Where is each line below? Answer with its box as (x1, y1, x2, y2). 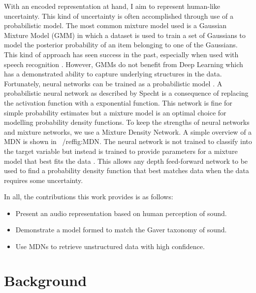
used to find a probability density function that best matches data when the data (4, 165, 249, 176)
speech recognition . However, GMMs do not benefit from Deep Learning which (4, 59, 243, 69)
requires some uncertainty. (4, 175, 83, 185)
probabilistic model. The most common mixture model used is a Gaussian (4, 20, 227, 31)
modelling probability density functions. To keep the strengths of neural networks (4, 117, 250, 127)
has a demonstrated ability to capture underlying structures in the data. (4, 69, 222, 79)
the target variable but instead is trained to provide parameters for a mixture (4, 146, 238, 156)
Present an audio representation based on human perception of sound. (15, 208, 227, 218)
